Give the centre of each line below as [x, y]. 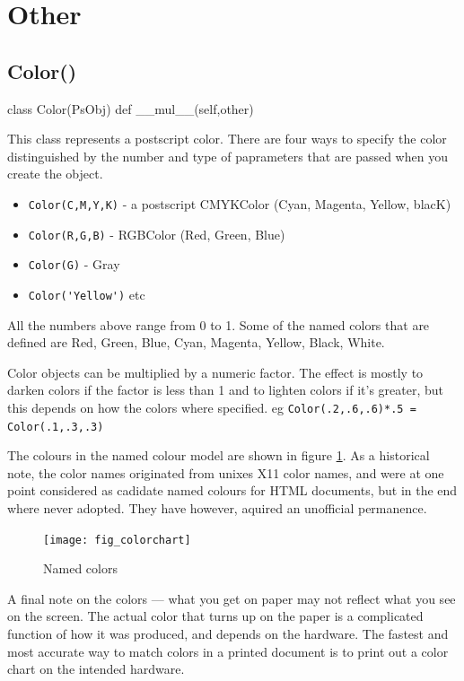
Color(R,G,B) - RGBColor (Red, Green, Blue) [157, 234]
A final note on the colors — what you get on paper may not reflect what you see [232, 598]
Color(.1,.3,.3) [56, 427]
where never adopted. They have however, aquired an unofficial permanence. [217, 508]
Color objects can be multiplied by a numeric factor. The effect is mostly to [215, 372]
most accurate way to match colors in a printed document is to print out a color [228, 651]
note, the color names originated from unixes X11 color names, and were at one [226, 472]
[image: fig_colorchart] [117, 540]
